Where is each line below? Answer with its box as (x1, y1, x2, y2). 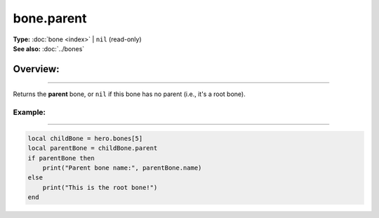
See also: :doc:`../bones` (13, 44, 85, 53)
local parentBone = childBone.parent (27, 144, 158, 152)
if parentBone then (27, 154, 95, 162)
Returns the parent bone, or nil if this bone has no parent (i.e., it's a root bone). (13, 90, 246, 98)
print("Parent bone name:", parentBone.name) (42, 164, 202, 172)
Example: (13, 107, 46, 117)
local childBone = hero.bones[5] (27, 134, 143, 142)
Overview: (13, 63, 60, 75)
